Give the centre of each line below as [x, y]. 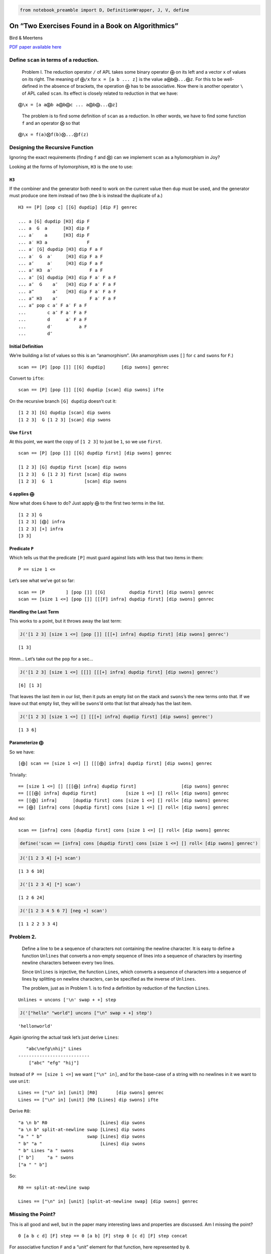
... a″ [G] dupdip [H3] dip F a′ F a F [67, 277]
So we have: [22, 752]
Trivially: [18, 774]
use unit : [20, 1081]
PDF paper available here [35, 47]
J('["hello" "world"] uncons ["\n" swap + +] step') [86, 1013]
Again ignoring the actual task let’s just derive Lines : [64, 1037]
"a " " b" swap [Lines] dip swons [82, 1137]
